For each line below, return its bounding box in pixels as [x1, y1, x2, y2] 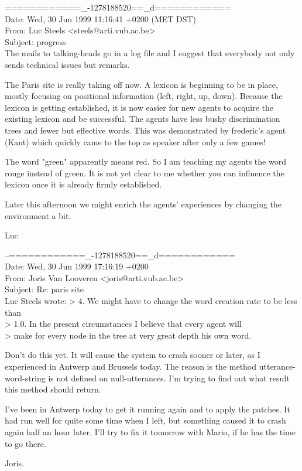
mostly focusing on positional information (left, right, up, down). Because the [5, 90, 283, 102]
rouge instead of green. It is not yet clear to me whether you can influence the [5, 166, 284, 179]
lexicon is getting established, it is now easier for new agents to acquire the [5, 101, 274, 113]
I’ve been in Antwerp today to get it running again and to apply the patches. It [5, 402, 290, 415]
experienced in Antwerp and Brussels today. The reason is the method [5, 360, 257, 373]
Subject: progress [5, 35, 66, 47]
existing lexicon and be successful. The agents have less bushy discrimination [5, 112, 280, 125]
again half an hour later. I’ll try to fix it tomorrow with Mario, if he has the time [5, 426, 296, 438]
